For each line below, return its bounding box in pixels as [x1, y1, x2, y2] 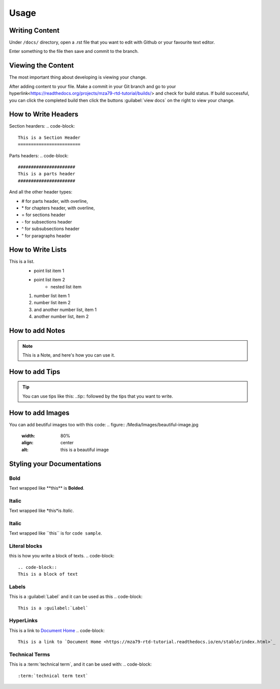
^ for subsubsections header [21, 226, 80, 232]
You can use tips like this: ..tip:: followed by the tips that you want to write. [22, 393, 173, 399]
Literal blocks [9, 543, 42, 550]
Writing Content [9, 26, 60, 35]
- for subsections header [21, 219, 72, 225]
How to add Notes [9, 326, 65, 335]
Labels [9, 583, 26, 590]
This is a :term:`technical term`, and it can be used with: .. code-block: [9, 661, 152, 667]
